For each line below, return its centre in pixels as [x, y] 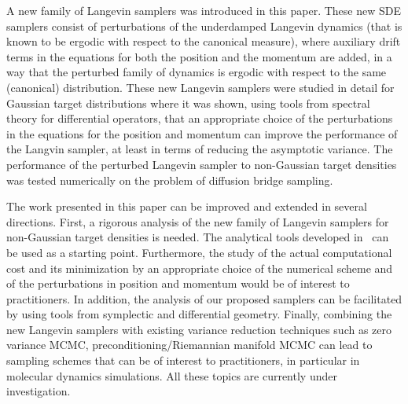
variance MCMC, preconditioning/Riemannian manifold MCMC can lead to [189, 345]
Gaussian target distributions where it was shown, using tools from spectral [188, 103]
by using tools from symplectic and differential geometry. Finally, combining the [199, 314]
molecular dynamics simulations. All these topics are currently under [172, 375]
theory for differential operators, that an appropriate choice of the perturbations [200, 118]
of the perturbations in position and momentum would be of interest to [178, 283]
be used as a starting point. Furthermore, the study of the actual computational [199, 252]
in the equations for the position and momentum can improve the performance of [202, 133]
